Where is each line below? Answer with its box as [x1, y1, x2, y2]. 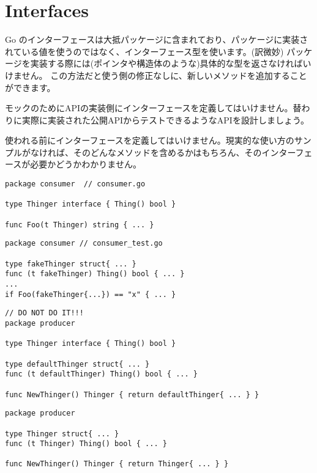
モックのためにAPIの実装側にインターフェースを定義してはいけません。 [5, 101, 293, 114]
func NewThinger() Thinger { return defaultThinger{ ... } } [5, 390, 259, 399]
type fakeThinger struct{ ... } [5, 259, 136, 268]
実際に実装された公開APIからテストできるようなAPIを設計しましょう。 [21, 113, 310, 126]
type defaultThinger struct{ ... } [5, 359, 150, 369]
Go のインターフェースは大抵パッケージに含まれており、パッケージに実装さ [5, 33, 308, 46]
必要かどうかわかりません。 [30, 158, 141, 170]
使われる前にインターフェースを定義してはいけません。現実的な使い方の [5, 134, 294, 147]
